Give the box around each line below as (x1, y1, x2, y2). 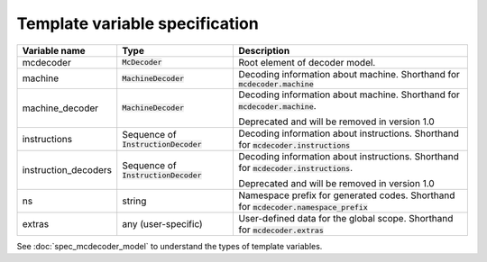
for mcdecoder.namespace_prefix (238, 200, 369, 212)
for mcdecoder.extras (238, 223, 324, 236)
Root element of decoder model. (238, 56, 376, 68)
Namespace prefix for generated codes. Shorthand (238, 189, 455, 202)
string (122, 194, 147, 207)
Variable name (22, 44, 86, 57)
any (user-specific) (122, 217, 203, 230)
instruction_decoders (22, 163, 113, 176)
